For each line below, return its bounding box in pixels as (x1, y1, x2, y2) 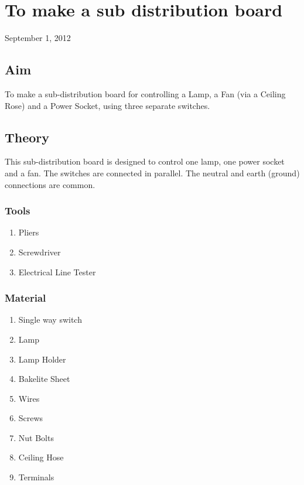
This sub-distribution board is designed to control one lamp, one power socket (5, 155, 285, 168)
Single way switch (18, 313, 82, 326)
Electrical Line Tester (18, 265, 96, 278)
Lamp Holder (18, 353, 66, 365)
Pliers (18, 226, 39, 238)
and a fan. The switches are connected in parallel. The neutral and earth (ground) (5, 166, 300, 179)
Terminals (18, 471, 54, 483)
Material (5, 291, 46, 305)
